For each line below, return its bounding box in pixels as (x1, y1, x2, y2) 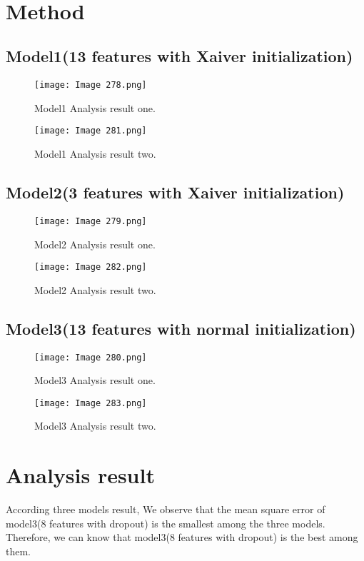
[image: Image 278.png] (34, 80, 147, 91)
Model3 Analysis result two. (34, 418, 156, 433)
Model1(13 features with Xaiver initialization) (6, 45, 353, 67)
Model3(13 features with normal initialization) (6, 317, 356, 339)
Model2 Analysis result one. (34, 236, 156, 251)
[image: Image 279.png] (34, 216, 147, 226)
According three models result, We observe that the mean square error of (6, 502, 325, 517)
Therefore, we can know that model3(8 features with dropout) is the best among (6, 530, 358, 545)
